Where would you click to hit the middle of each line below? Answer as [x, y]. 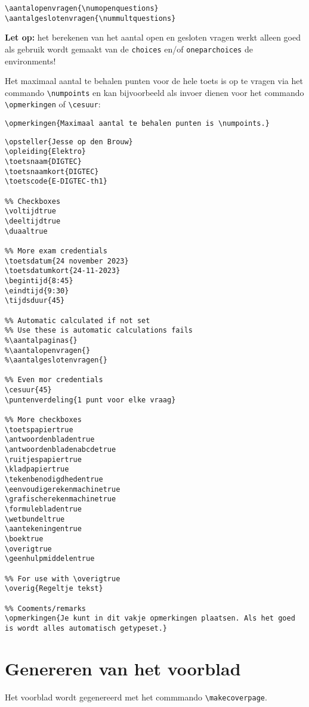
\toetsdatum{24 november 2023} [67, 261]
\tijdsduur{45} [35, 301]
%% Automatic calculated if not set [78, 320]
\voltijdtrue [30, 211]
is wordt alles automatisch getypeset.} [86, 628]
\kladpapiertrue [37, 469]
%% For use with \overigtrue [63, 579]
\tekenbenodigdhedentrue [54, 480]
